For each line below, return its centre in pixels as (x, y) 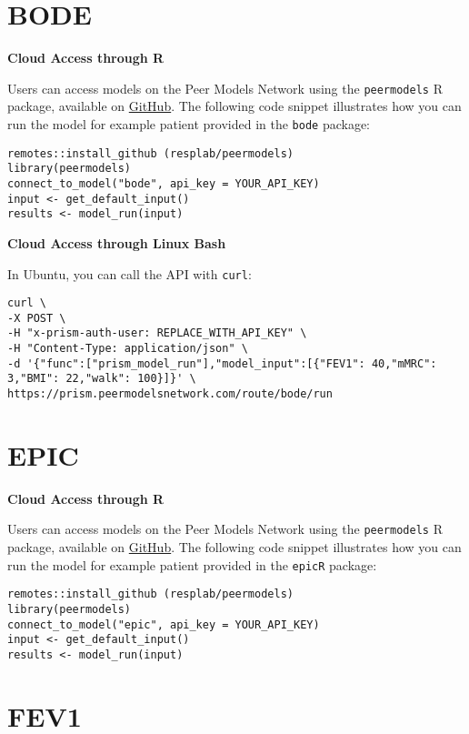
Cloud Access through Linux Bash (117, 242)
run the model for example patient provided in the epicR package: (192, 564)
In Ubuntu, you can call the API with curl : (130, 273)
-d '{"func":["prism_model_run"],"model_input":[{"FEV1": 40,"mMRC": (222, 363)
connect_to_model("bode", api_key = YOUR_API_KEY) (164, 183)
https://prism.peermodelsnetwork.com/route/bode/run (170, 394)
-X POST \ (37, 318)
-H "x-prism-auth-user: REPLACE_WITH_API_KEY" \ (157, 333)
